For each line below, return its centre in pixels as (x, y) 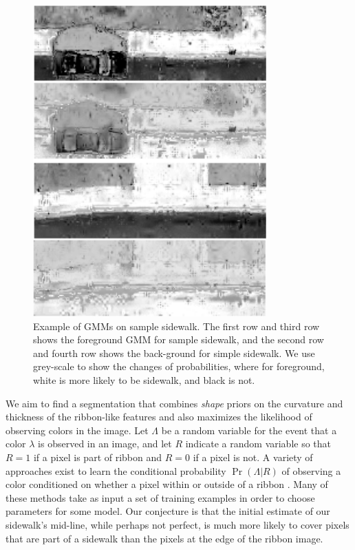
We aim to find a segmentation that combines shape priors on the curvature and (174, 403)
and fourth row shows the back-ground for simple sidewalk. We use (174, 353)
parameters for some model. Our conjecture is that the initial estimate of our (168, 511)
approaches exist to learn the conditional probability (116, 470)
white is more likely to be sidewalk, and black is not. (144, 380)
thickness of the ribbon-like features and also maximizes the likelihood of (159, 417)
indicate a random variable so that (258, 444)
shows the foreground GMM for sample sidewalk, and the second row (179, 339)
